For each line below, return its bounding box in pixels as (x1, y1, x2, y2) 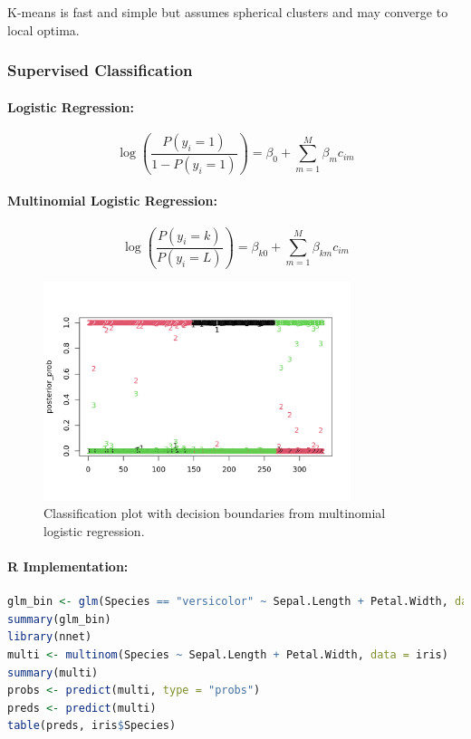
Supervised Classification (7, 59, 193, 82)
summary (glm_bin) (7, 612, 111, 626)
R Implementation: (7, 557, 129, 575)
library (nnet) (7, 630, 92, 644)
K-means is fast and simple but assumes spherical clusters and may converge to (7, 3, 448, 21)
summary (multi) (7, 666, 99, 679)
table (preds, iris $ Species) (7, 719, 177, 733)
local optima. (7, 20, 80, 39)
